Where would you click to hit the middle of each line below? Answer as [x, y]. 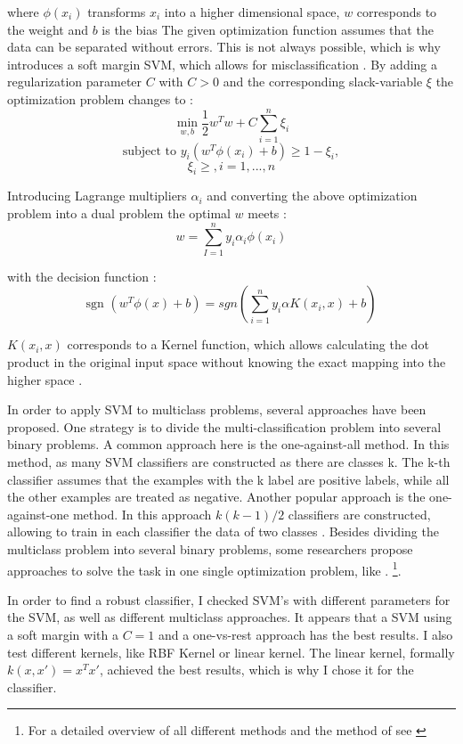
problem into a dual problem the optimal [119, 213]
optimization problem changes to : [100, 98]
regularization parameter [75, 82]
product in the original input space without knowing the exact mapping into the [227, 361]
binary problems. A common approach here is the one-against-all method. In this [228, 444]
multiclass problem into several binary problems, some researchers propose [210, 548]
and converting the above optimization [312, 196]
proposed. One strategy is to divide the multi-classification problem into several [224, 426]
